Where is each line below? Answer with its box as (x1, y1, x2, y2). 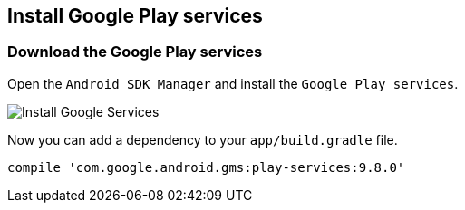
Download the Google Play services (7, 43, 263, 62)
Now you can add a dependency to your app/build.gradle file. (7, 131, 398, 148)
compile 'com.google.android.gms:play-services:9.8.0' (7, 159, 405, 175)
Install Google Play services (7, 5, 263, 27)
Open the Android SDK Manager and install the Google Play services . (7, 75, 459, 91)
